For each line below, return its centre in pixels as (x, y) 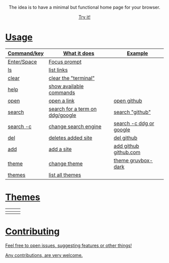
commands (62, 93)
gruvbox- (142, 160)
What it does (79, 53)
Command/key (26, 53)
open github (128, 101)
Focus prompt (65, 61)
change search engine (75, 126)
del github (125, 138)
